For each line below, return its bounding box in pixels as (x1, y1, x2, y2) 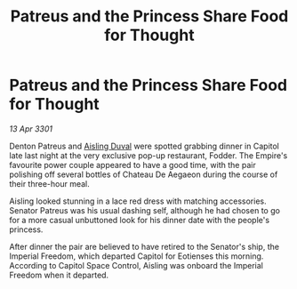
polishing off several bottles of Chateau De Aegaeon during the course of (9, 169, 278, 180)
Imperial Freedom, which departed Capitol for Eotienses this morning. (9, 251, 264, 261)
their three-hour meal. (9, 178, 91, 189)
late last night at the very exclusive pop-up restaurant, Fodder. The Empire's (9, 149, 288, 161)
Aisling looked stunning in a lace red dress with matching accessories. (9, 196, 267, 206)
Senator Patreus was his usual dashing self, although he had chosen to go (9, 205, 280, 215)
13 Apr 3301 (9, 123, 53, 134)
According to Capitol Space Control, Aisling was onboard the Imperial (9, 260, 264, 270)
